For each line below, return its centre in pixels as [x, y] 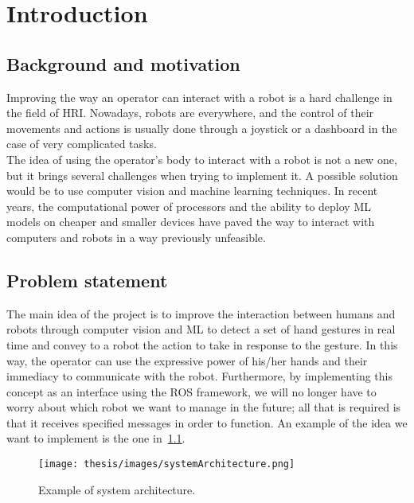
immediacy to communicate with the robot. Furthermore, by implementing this [199, 376]
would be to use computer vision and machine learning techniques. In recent [192, 191]
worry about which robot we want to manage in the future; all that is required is [204, 407]
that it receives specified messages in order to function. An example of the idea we [207, 422]
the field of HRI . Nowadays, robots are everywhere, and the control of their [190, 113]
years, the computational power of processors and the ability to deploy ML [189, 206]
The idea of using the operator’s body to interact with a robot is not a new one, [202, 159]
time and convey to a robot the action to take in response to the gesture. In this [202, 344]
